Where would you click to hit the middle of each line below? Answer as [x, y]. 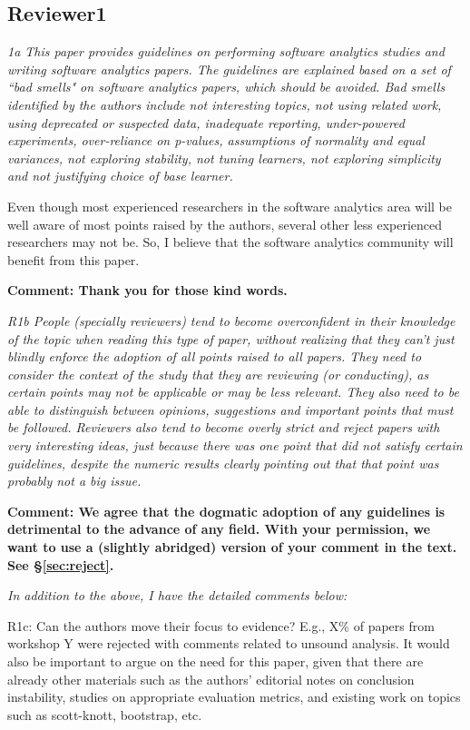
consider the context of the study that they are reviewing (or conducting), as [218, 374]
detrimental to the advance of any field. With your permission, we [219, 529]
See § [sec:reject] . [61, 564]
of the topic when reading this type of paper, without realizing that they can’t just [231, 338]
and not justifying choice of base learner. [120, 176]
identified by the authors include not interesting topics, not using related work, [225, 104]
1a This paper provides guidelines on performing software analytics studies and [226, 51]
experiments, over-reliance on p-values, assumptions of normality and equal [216, 140]
